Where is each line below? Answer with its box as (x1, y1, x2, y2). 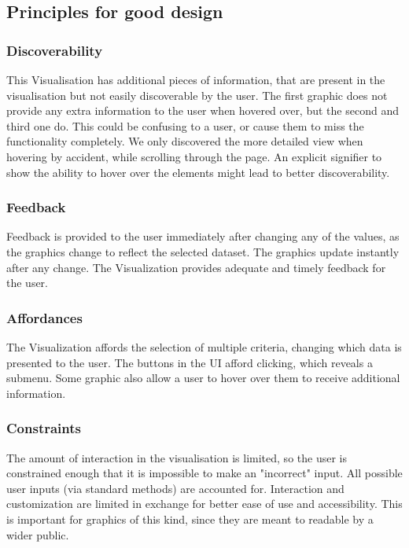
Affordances (6, 307, 83, 327)
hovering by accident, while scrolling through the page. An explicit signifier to (6, 148, 382, 164)
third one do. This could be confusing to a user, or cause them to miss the (6, 117, 364, 134)
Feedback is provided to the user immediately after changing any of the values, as (6, 228, 400, 245)
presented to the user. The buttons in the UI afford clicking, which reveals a (6, 354, 373, 370)
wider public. (6, 526, 69, 542)
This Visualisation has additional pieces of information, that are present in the (6, 72, 385, 87)
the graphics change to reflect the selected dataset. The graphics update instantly (6, 243, 400, 259)
